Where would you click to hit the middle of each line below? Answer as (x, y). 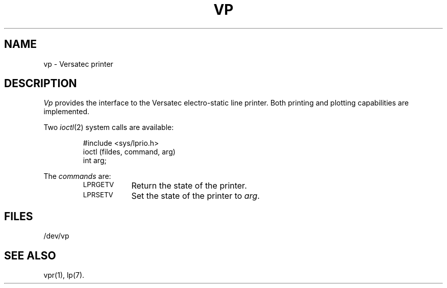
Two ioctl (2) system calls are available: (109, 127)
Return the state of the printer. (189, 186)
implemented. (67, 112)
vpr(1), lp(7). (64, 275)
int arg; (95, 161)
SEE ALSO (30, 255)
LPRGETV (98, 185)
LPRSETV (98, 195)
